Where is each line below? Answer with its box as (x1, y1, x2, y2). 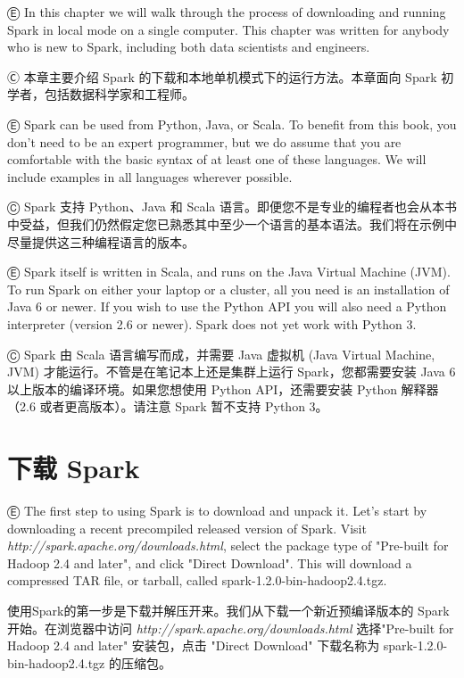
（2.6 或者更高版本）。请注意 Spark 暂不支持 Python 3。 (7, 397, 328, 416)
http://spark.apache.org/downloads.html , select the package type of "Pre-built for (7, 536, 449, 555)
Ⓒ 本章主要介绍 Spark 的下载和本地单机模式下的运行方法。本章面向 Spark (7, 67, 437, 86)
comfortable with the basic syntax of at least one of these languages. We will (7, 150, 427, 169)
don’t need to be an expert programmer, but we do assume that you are (7, 132, 402, 151)
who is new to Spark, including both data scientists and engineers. (7, 37, 370, 56)
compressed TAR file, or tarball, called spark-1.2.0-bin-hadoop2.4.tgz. (7, 571, 387, 590)
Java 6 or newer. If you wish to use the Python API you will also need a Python (7, 297, 447, 316)
